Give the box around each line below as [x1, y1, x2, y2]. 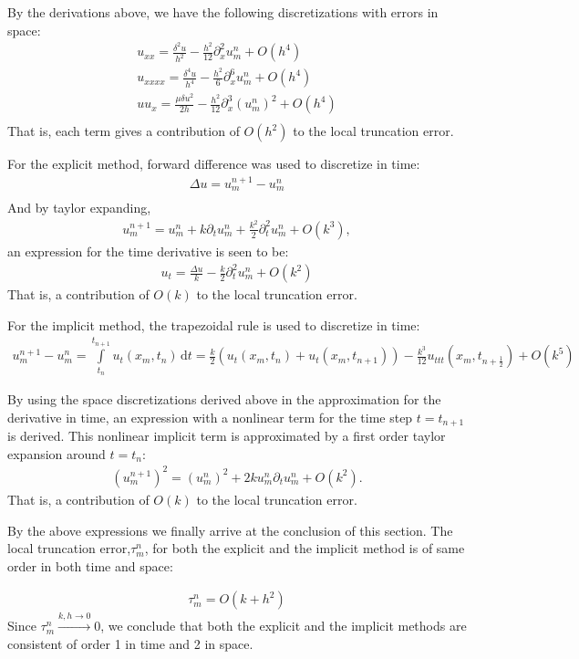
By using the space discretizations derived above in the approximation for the [7, 390, 441, 409]
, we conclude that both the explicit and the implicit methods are [100, 616, 467, 635]
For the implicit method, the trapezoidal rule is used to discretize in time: [7, 315, 420, 334]
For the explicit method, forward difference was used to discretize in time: [7, 154, 420, 173]
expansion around [7, 444, 106, 463]
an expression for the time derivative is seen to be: [7, 241, 289, 260]
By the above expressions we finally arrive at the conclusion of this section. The [7, 520, 453, 539]
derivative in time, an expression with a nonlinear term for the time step [7, 407, 413, 426]
